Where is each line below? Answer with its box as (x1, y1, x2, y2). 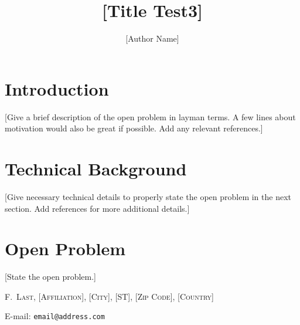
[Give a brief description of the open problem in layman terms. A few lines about (5, 110, 296, 123)
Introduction (5, 76, 109, 100)
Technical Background (5, 157, 187, 181)
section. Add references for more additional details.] (5, 202, 190, 214)
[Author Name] (125, 32, 179, 45)
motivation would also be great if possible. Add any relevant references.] (5, 122, 263, 134)
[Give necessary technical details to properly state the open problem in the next (5, 190, 291, 202)
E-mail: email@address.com (5, 310, 105, 322)
